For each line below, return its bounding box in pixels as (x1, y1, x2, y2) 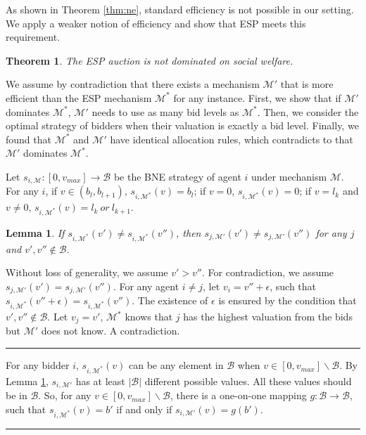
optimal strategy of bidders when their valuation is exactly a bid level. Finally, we (6, 118, 359, 133)
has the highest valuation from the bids (183, 309, 353, 324)
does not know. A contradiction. (41, 323, 180, 338)
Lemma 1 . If (6, 225, 65, 240)
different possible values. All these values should (144, 373, 352, 388)
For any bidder (6, 358, 70, 372)
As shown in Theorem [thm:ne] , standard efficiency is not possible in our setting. (6, 2, 354, 16)
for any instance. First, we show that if (173, 90, 341, 105)
